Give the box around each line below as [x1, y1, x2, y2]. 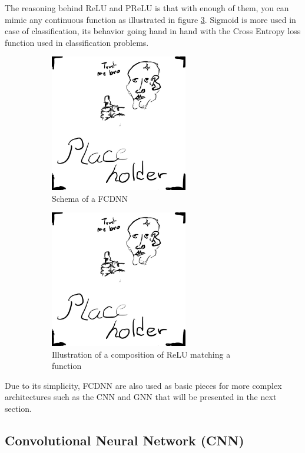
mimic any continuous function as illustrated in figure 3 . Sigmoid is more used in [5, 13, 296, 25]
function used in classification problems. [5, 36, 149, 48]
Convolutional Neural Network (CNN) [5, 431, 244, 449]
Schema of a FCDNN [52, 192, 128, 204]
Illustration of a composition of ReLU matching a [52, 348, 231, 360]
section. [5, 402, 32, 415]
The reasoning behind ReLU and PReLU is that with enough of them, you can [5, 2, 289, 14]
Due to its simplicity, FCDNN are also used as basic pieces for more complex [5, 379, 282, 391]
